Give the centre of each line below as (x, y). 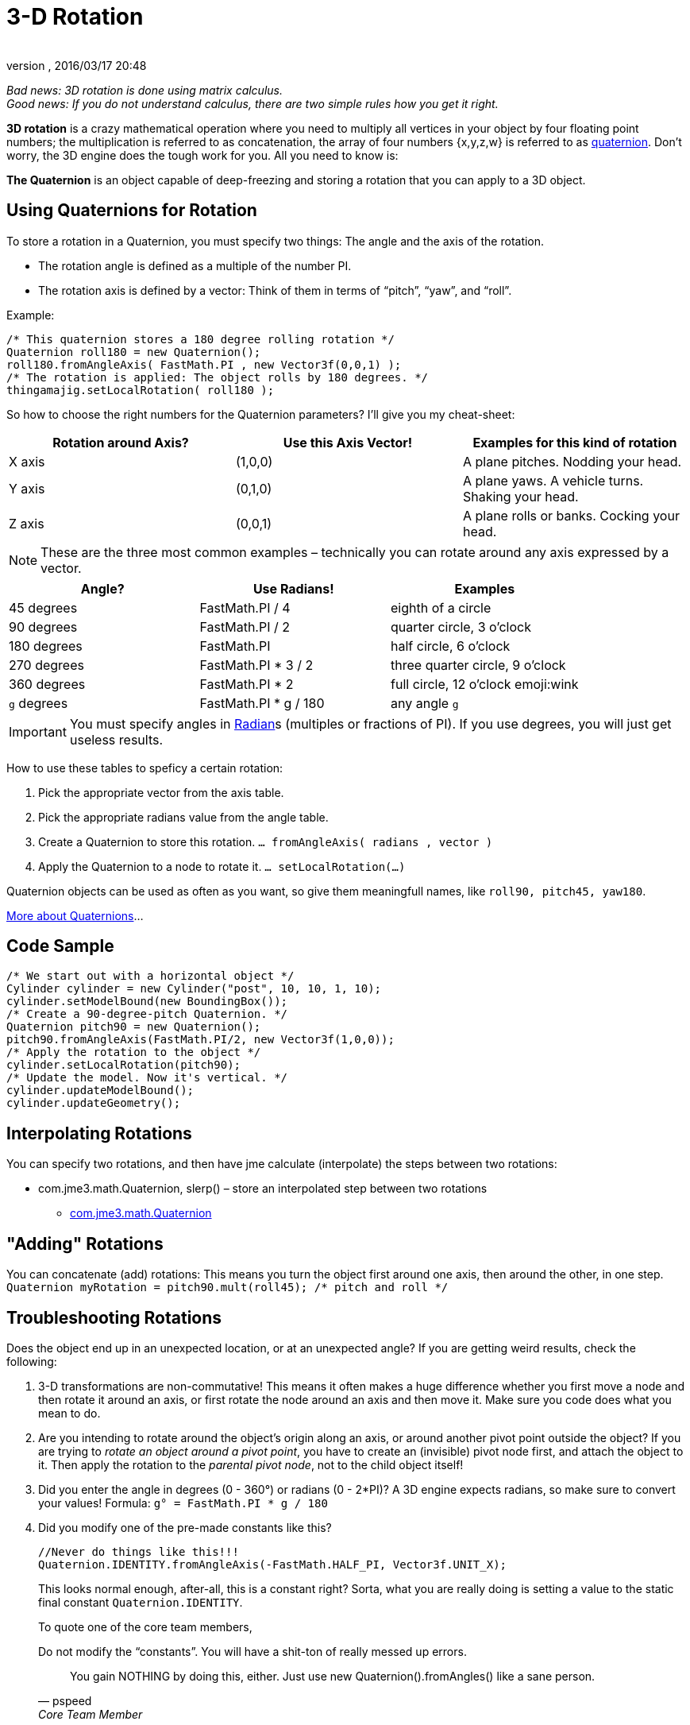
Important (38, 731)
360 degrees (47, 684)
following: (32, 1361)
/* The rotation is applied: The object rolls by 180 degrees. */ (218, 377)
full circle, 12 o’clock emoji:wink (485, 684)
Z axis (27, 523)
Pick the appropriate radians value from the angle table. (183, 817)
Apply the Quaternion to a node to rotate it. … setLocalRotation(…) (222, 866)
